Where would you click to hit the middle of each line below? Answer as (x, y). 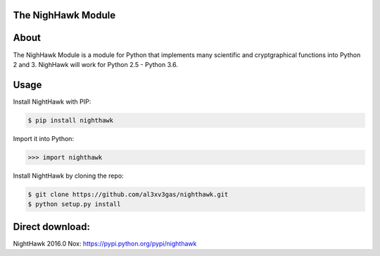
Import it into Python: (43, 138)
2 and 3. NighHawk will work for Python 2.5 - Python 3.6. (96, 64)
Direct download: (52, 227)
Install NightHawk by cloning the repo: (68, 176)
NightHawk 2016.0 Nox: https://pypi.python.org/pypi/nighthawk (105, 243)
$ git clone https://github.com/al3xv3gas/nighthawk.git (128, 194)
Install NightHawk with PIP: (52, 102)
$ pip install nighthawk (71, 120)
